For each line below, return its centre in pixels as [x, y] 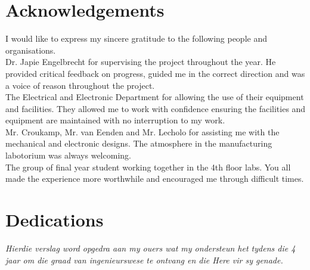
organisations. [31, 50]
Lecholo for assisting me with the [219, 131]
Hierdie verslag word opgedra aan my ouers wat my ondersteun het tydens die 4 [151, 248]
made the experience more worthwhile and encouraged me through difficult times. [155, 179]
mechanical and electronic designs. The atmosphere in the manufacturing [139, 143]
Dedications [55, 220]
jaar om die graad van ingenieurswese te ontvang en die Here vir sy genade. [144, 260]
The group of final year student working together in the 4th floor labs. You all [148, 167]
